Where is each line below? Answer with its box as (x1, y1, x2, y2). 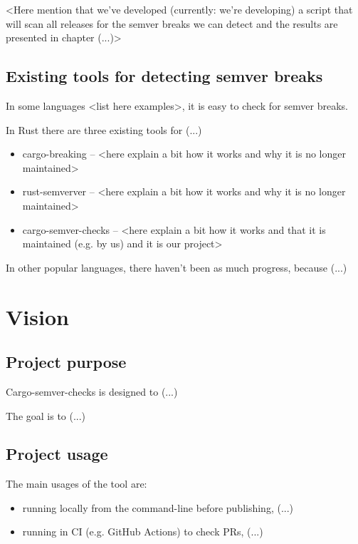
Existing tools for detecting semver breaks (6, 65, 323, 87)
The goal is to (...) (6, 408, 86, 423)
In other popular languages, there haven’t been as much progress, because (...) (6, 260, 347, 274)
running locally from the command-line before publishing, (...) (22, 500, 294, 515)
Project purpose (6, 351, 127, 373)
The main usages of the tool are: (6, 476, 147, 491)
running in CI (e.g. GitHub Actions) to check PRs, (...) (22, 524, 263, 539)
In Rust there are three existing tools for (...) (6, 122, 202, 137)
